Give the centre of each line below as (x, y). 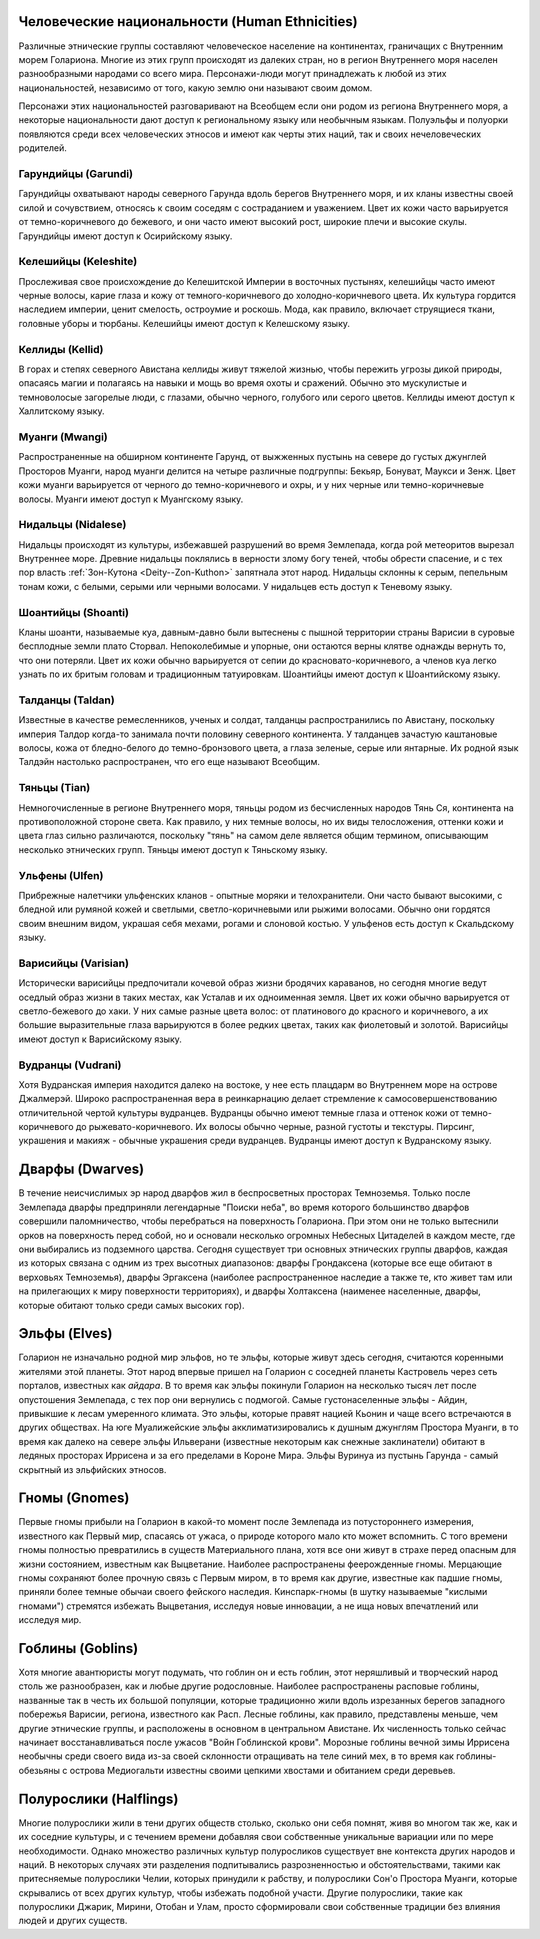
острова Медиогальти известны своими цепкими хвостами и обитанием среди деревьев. (262, 1770)
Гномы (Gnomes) (74, 1498)
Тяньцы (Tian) (54, 788)
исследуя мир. (50, 1620)
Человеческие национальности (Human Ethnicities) (188, 21)
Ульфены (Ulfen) (61, 875)
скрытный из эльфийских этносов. (92, 1469)
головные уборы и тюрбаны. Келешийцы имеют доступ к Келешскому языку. (184, 323)
